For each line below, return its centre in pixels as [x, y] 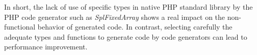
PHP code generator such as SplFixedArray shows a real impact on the [115, 17]
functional [20, 27]
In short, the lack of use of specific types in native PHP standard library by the [128, 7]
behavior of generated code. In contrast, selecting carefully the [135, 27]
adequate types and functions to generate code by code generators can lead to [126, 36]
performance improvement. [46, 47]
